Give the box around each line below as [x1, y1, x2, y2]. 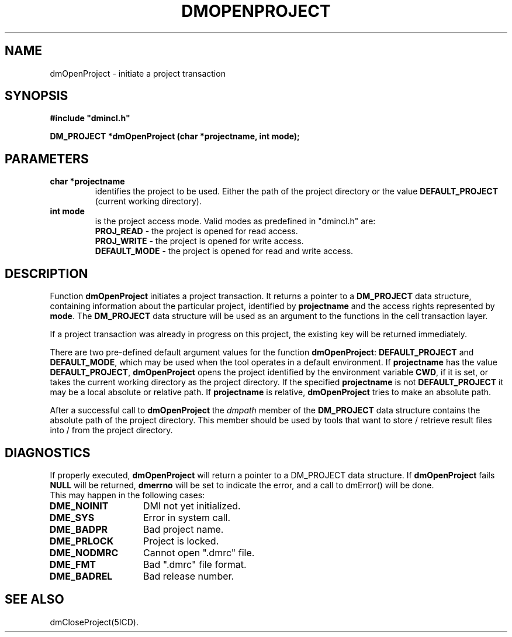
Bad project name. [143, 523, 224, 535]
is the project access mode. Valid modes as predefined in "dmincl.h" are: [95, 216, 376, 227]
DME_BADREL [49, 570, 113, 582]
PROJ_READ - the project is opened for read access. [95, 226, 298, 237]
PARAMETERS [5, 151, 89, 166]
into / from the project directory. [50, 425, 173, 436]
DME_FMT [49, 558, 96, 570]
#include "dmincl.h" [50, 113, 130, 124]
